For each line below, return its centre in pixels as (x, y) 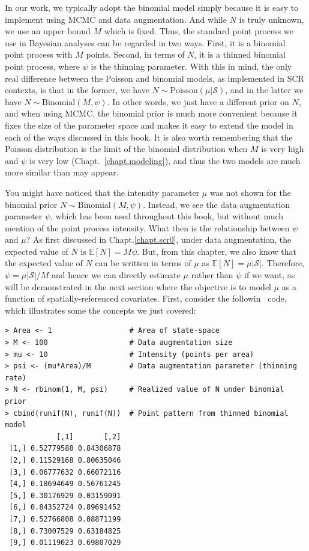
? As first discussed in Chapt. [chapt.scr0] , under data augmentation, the (159, 239)
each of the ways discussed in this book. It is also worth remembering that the (149, 137)
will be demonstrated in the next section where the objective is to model (138, 286)
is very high (283, 149)
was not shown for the (250, 192)
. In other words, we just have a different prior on (198, 101)
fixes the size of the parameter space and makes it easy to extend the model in (149, 125)
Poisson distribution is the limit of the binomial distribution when (126, 149)
